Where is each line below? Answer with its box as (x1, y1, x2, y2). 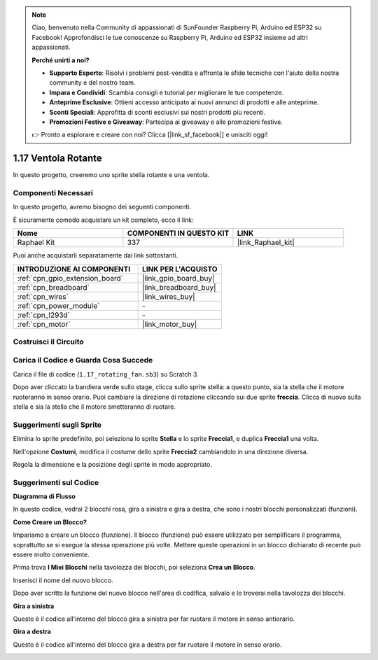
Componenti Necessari (13, 188, 94, 197)
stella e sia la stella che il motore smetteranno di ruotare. (13, 402, 176, 411)
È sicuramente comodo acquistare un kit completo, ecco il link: (13, 216, 194, 224)
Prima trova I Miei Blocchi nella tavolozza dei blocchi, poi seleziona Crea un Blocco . (13, 563, 255, 572)
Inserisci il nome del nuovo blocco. (13, 576, 113, 584)
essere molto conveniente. (13, 550, 90, 559)
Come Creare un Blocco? (13, 518, 87, 526)
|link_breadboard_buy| (142, 282, 216, 292)
